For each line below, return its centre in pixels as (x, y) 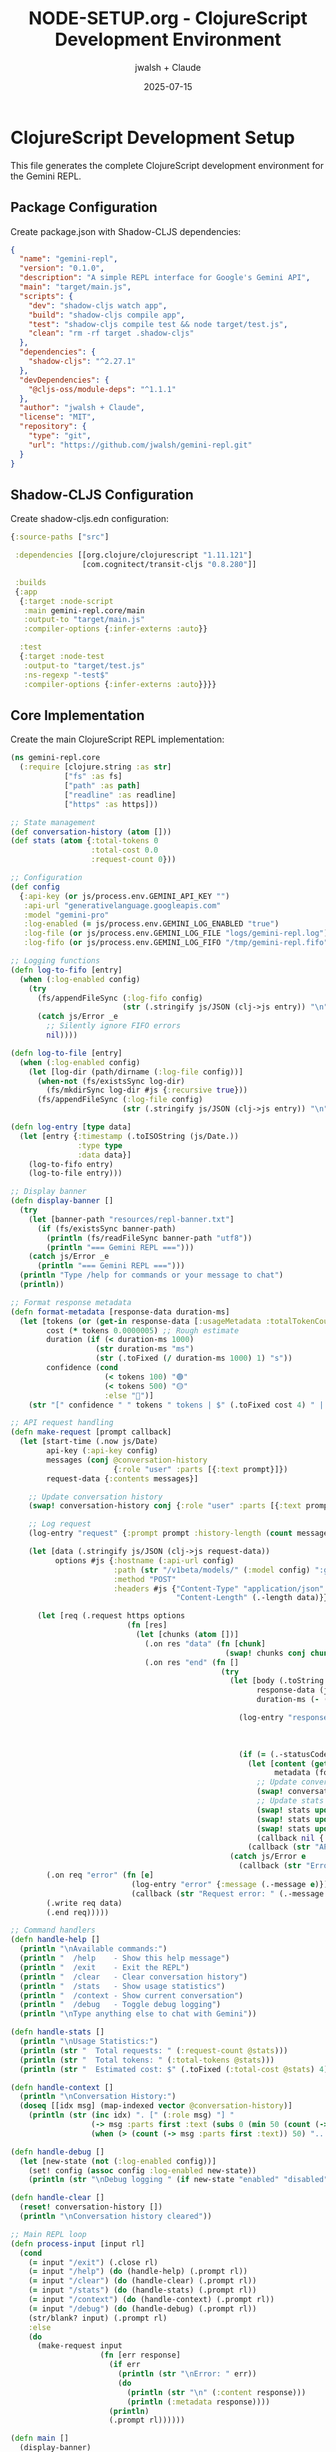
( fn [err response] (140, 2355)
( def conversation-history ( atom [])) (91, 832)
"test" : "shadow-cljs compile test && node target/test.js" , (158, 324)
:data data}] (104, 1155)
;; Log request (60, 1524)
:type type (100, 1145)
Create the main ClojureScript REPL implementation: (117, 739)
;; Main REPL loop (48, 2234)
